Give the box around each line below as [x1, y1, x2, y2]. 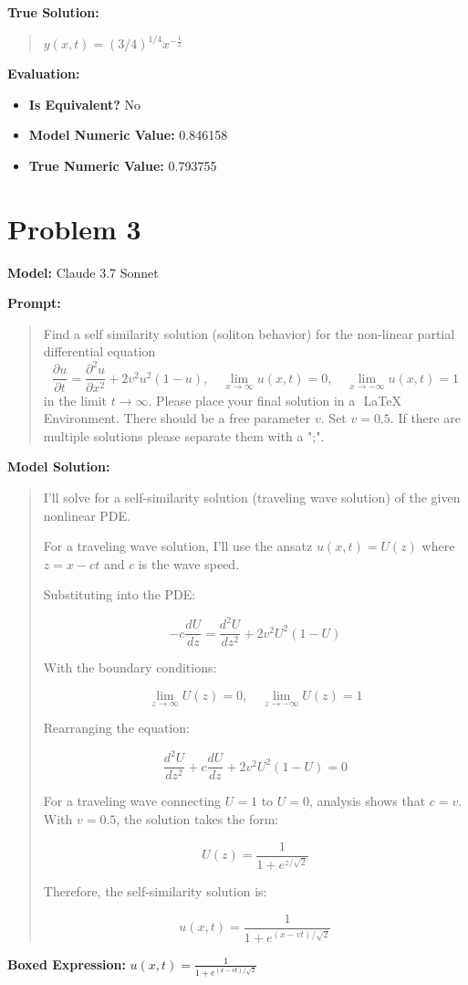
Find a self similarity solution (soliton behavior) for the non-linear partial [43, 323, 455, 343]
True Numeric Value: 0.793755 [28, 155, 217, 175]
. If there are [390, 408, 461, 428]
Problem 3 [7, 209, 141, 247]
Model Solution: [7, 457, 110, 476]
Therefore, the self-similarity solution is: [43, 882, 267, 901]
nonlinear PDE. [43, 505, 130, 524]
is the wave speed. [138, 554, 240, 573]
